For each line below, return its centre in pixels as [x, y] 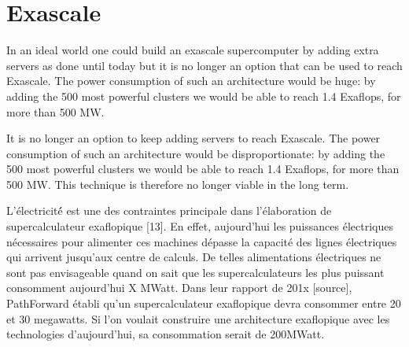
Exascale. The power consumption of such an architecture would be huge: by [191, 81]
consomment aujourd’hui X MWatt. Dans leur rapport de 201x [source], [179, 288]
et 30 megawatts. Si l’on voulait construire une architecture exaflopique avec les [198, 318]
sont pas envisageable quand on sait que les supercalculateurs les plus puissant [195, 272]
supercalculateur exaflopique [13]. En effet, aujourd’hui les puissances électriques [200, 226]
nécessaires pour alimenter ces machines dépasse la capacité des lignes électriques [202, 241]
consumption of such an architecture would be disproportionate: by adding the [196, 153]
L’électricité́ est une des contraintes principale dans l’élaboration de [169, 210]
